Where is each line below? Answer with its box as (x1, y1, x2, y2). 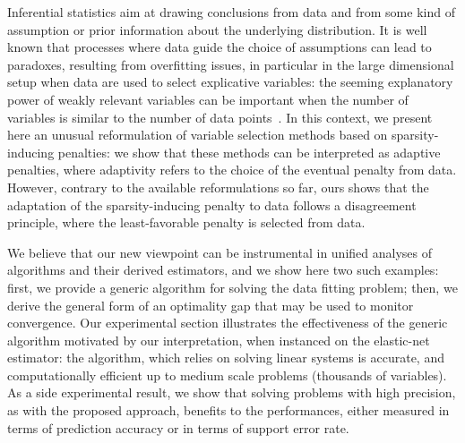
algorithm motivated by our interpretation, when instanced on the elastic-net (7, 330, 430, 349)
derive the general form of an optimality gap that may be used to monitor (7, 295, 414, 314)
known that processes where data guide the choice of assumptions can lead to (7, 38, 432, 56)
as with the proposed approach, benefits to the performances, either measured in (7, 401, 450, 420)
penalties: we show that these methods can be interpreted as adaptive (57, 142, 441, 161)
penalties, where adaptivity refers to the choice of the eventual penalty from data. (7, 160, 457, 179)
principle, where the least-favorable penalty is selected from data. (7, 213, 366, 232)
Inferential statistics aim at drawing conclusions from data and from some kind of (7, 3, 455, 21)
